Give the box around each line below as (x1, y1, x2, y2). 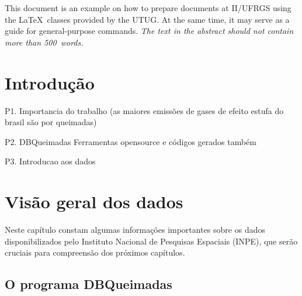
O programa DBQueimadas (5, 275, 172, 293)
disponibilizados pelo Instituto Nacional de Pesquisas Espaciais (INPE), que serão (5, 235, 298, 247)
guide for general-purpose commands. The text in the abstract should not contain (5, 25, 294, 37)
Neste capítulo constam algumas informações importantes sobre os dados (5, 223, 265, 235)
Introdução (5, 70, 95, 94)
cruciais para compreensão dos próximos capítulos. (5, 246, 185, 259)
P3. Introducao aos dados (5, 155, 96, 167)
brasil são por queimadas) (5, 116, 97, 128)
